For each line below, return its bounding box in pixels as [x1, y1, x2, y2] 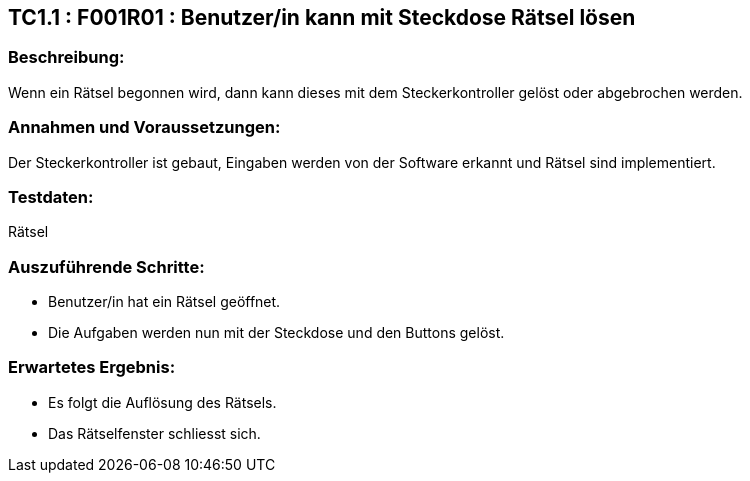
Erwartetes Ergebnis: [8, 357, 176, 378]
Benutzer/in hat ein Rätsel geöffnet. [48, 293, 281, 311]
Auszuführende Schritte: [8, 256, 205, 277]
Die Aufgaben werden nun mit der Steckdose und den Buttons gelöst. [48, 324, 505, 342]
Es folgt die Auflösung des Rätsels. [48, 393, 277, 411]
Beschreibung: [8, 47, 125, 68]
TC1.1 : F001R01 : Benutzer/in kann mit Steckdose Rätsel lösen [8, 5, 636, 30]
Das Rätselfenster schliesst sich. [48, 424, 261, 442]
